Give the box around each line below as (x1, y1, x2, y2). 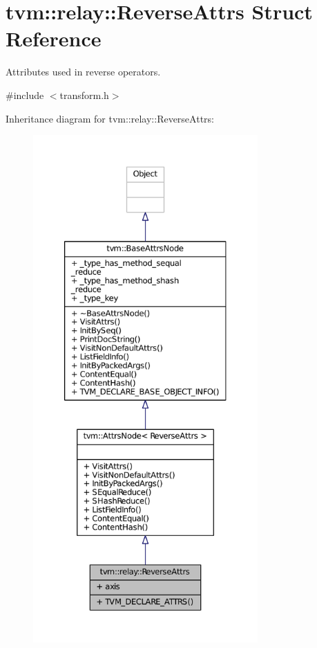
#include (6, 87, 44, 102)
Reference (6, 24, 102, 53)
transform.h (59, 87, 109, 102)
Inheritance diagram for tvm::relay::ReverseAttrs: (6, 111, 214, 125)
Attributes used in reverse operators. (6, 64, 161, 79)
